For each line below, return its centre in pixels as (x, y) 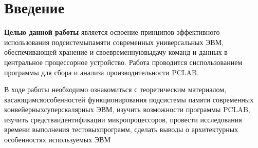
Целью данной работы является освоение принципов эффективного (112, 32)
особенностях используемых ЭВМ (57, 140)
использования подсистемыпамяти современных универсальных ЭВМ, (114, 42)
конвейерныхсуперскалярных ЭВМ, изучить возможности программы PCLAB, (127, 109)
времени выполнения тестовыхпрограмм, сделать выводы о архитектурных (121, 129)
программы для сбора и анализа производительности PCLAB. (102, 72)
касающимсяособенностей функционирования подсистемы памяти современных (129, 99)
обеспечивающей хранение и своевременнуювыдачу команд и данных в (116, 52)
